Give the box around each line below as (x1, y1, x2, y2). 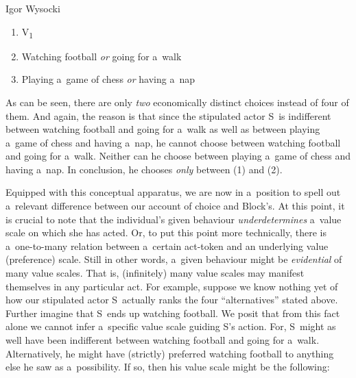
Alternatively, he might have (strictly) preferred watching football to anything (5, 346, 334, 360)
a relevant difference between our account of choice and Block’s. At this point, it (5, 199, 345, 213)
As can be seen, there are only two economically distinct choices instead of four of (5, 94, 349, 109)
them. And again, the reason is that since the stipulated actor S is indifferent (5, 108, 331, 123)
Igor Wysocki (5, 1, 60, 15)
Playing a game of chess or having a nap (21, 72, 195, 86)
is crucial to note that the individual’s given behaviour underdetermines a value (5, 212, 342, 226)
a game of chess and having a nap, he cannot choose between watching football (5, 135, 341, 149)
